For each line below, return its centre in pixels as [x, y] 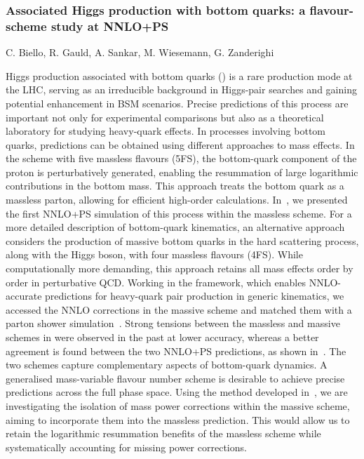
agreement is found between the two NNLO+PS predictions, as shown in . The [176, 351]
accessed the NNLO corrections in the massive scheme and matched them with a [179, 309]
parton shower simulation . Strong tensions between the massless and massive [173, 323]
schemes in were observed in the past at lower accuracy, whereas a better [162, 337]
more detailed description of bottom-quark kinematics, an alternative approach [175, 227]
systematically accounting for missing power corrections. [126, 447]
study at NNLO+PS [110, 26]
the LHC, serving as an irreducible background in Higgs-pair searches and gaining [181, 89]
